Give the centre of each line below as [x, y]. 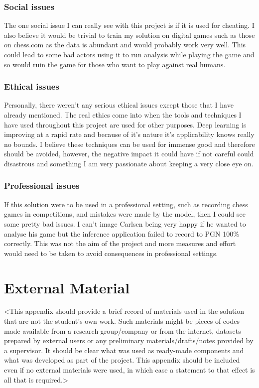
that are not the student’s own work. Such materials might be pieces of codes [122, 321]
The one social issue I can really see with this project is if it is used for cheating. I [129, 25]
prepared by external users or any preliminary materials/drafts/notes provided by [129, 340]
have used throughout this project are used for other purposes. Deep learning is [125, 124]
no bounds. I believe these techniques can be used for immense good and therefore [129, 144]
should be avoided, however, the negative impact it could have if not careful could [129, 154]
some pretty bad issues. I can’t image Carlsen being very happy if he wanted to [125, 223]
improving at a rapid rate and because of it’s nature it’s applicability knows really [129, 134]
